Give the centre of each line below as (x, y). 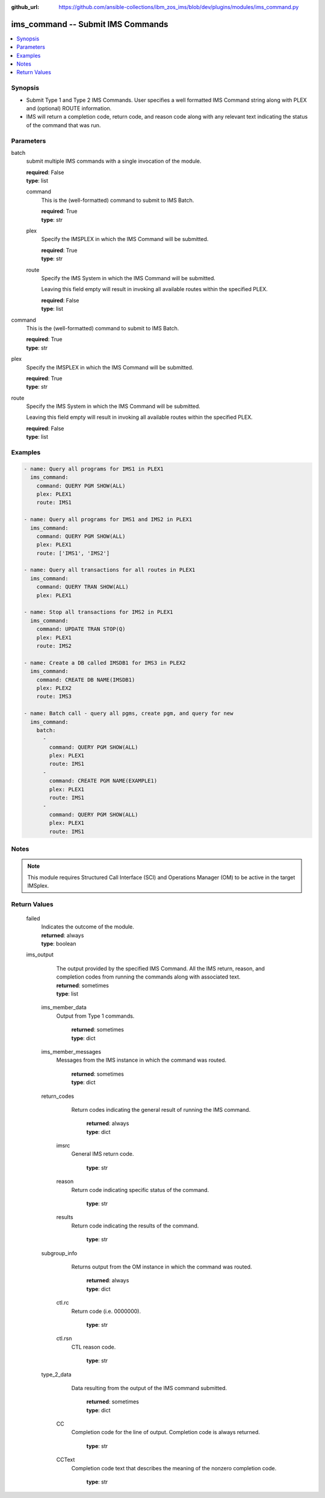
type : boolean (59, 944)
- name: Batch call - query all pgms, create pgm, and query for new (128, 713)
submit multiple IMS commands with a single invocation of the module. (114, 161)
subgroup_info (59, 1253)
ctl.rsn (64, 1338)
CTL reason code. (94, 1347)
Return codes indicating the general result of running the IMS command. (161, 1109)
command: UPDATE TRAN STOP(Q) (81, 629)
